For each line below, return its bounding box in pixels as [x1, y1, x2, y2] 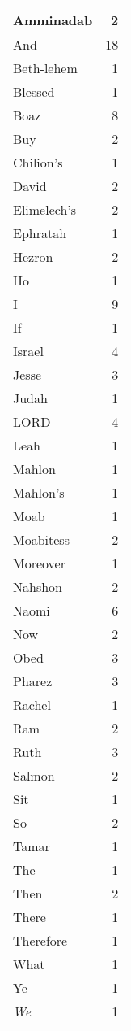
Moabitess [13, 530, 70, 549]
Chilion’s [13, 153, 63, 172]
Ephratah [13, 224, 67, 242]
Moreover [13, 554, 65, 572]
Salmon [13, 766, 55, 785]
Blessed [13, 82, 55, 101]
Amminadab [13, 11, 93, 29]
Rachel [13, 695, 51, 714]
